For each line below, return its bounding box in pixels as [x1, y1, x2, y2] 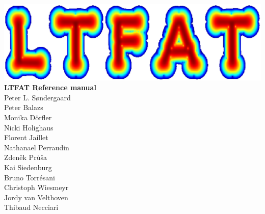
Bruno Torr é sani [4, 172, 55, 182]
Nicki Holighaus [4, 122, 54, 132]
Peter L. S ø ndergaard [4, 92, 71, 102]
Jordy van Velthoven [4, 192, 68, 202]
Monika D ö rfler [4, 112, 52, 122]
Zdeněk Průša [4, 152, 47, 163]
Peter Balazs [4, 102, 43, 113]
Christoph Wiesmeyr [4, 182, 69, 193]
